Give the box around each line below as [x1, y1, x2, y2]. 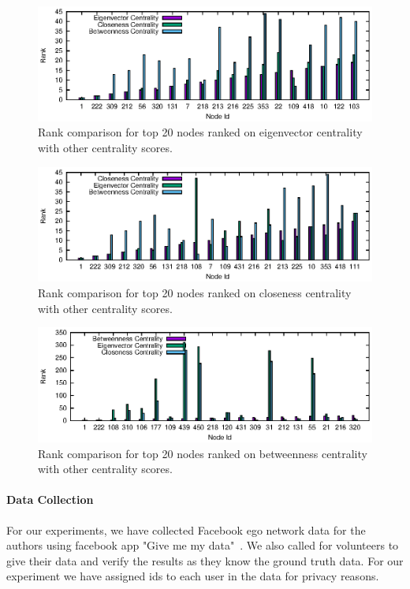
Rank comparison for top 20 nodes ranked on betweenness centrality [38, 445, 367, 461]
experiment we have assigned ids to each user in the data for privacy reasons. [6, 568, 379, 584]
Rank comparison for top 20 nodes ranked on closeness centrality [38, 285, 352, 301]
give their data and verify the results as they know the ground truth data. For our [6, 552, 404, 568]
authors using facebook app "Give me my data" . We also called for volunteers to [6, 537, 399, 554]
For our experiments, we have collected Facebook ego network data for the [6, 521, 366, 538]
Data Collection [6, 491, 94, 508]
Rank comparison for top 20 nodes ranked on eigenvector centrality [38, 124, 363, 140]
